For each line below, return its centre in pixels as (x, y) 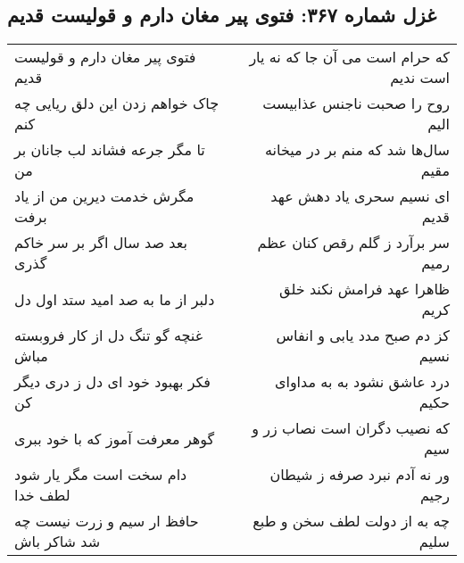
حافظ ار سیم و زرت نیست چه (107, 521)
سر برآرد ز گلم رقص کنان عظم (353, 243)
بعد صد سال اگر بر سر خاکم (101, 243)
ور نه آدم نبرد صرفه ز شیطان (360, 475)
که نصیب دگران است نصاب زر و (351, 428)
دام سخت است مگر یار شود (101, 475)
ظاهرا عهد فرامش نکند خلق (365, 289)
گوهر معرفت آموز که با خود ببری (115, 438)
